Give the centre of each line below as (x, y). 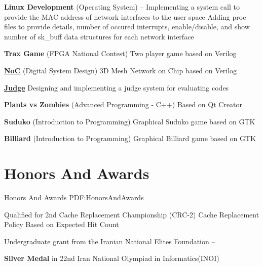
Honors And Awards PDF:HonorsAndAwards (74, 197)
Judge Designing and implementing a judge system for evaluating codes (117, 87)
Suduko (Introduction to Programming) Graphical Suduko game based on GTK (130, 121)
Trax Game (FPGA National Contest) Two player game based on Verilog (120, 53)
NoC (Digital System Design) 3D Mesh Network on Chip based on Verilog (121, 70)
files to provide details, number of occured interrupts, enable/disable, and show (127, 27)
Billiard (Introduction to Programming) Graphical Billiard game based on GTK (130, 138)
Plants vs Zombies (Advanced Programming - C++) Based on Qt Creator (123, 104)
